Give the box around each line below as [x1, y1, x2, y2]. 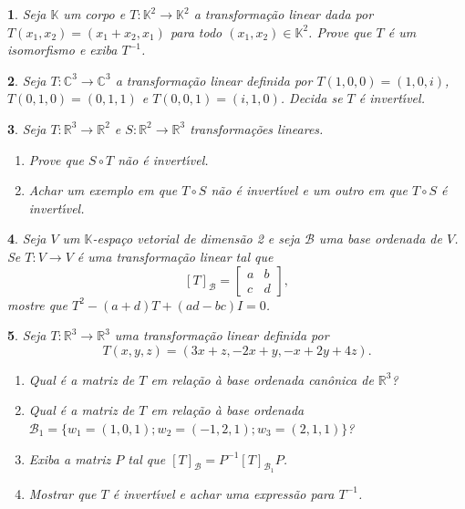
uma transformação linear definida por [114, 326, 329, 345]
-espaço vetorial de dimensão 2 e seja [92, 229, 300, 248]
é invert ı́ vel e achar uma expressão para [112, 483, 335, 503]
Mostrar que [28, 483, 97, 503]
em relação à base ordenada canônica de [150, 369, 374, 389]
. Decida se [280, 88, 343, 108]
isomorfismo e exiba [7, 40, 118, 59]
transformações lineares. [190, 119, 324, 138]
